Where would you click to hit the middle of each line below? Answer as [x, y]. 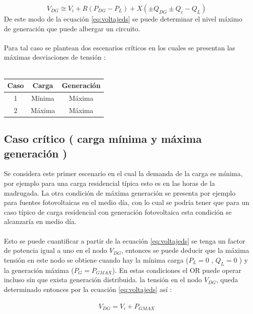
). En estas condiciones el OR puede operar [177, 270]
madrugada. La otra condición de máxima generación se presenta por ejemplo [120, 192]
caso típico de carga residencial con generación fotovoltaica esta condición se [118, 212]
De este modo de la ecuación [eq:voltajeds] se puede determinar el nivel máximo [123, 19]
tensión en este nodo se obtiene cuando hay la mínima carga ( [96, 259]
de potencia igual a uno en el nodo [56, 250]
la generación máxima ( [39, 270]
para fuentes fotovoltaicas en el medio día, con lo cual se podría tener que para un [127, 202]
